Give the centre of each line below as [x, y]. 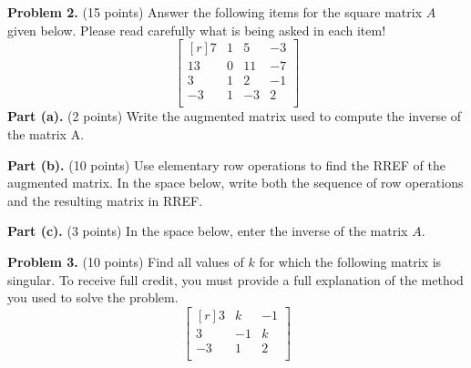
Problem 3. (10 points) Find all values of [126, 261]
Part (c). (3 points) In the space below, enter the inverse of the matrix [208, 231]
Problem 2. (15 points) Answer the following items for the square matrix [215, 12]
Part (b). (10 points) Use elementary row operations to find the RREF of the [226, 164]
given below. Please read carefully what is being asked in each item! [197, 30]
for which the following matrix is [350, 261]
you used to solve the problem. [93, 297]
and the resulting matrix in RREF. [105, 200]
